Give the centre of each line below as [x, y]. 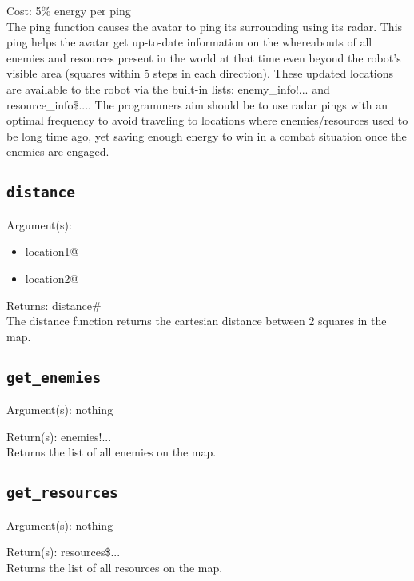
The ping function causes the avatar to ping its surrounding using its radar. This [205, 26]
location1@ [52, 251]
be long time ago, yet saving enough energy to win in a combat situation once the [207, 135]
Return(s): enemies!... [59, 436]
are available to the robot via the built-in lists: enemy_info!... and [168, 88]
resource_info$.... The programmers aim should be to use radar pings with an [197, 104]
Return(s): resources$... [64, 552]
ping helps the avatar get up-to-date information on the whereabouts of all [189, 42]
